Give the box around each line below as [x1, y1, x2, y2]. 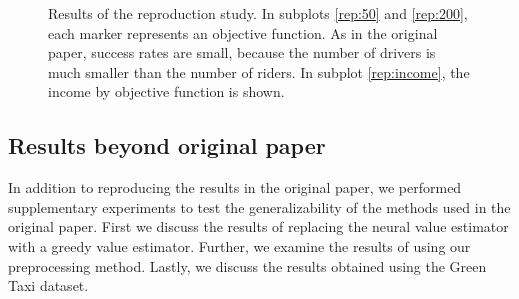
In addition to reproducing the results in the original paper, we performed [8, 177, 462, 198]
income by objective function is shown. [48, 81, 285, 102]
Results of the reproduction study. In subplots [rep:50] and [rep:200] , [48, 3, 468, 23]
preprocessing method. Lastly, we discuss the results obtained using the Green [8, 255, 487, 276]
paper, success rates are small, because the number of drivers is [48, 42, 436, 63]
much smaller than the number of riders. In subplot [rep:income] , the [48, 61, 470, 82]
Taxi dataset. [8, 275, 89, 296]
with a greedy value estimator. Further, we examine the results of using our [8, 235, 471, 256]
